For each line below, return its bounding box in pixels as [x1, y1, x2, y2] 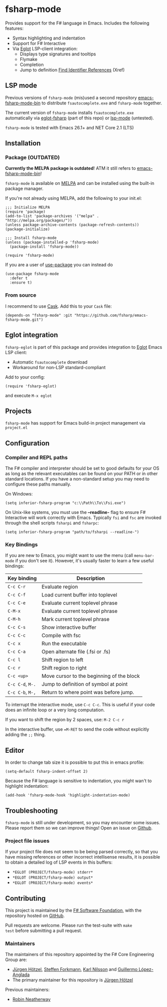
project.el [5, 426, 28, 431]
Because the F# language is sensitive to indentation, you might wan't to [5, 778, 152, 784]
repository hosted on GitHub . [5, 913, 65, 919]
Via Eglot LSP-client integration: [12, 45, 78, 51]
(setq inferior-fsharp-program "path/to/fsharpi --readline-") [5, 529, 140, 535]
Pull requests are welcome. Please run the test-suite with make [5, 923, 133, 929]
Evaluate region [41, 583, 78, 590]
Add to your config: [5, 374, 45, 380]
